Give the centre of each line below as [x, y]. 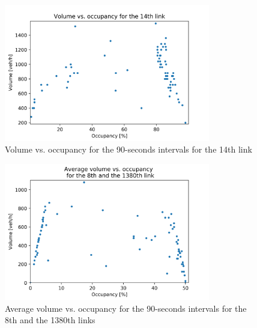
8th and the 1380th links [50, 320]
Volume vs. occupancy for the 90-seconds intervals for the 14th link [128, 149]
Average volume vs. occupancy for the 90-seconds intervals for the [126, 308]
